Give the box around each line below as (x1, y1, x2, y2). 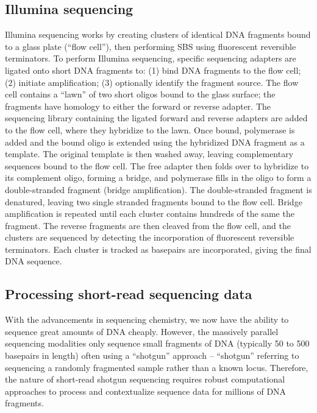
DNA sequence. (5, 255, 62, 267)
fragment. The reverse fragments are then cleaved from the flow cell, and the (5, 219, 291, 231)
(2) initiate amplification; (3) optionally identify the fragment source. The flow (5, 76, 299, 88)
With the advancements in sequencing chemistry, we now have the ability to (5, 313, 289, 326)
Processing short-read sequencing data (5, 284, 252, 303)
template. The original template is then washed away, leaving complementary (5, 147, 294, 160)
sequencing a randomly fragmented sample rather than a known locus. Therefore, (5, 361, 308, 373)
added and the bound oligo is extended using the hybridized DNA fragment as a (5, 135, 305, 148)
